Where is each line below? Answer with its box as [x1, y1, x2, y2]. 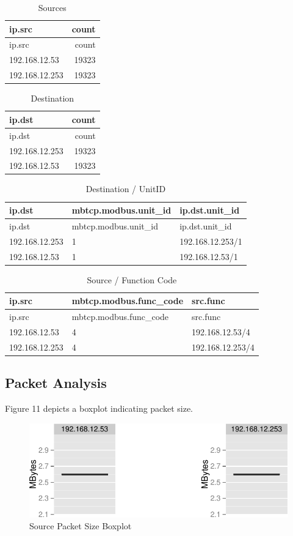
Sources [38, 1, 67, 13]
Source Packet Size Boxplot [29, 519, 132, 532]
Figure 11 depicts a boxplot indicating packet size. [5, 402, 193, 415]
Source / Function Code [87, 273, 177, 286]
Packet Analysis [5, 373, 107, 392]
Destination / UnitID [85, 182, 166, 195]
